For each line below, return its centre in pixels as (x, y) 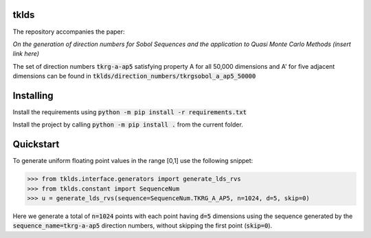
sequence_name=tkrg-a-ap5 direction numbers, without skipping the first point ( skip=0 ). (143, 226)
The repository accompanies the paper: (69, 32)
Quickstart (36, 144)
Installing (33, 95)
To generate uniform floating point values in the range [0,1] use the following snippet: (133, 161)
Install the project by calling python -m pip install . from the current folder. (128, 125)
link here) (26, 54)
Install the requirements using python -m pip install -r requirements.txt (130, 112)
